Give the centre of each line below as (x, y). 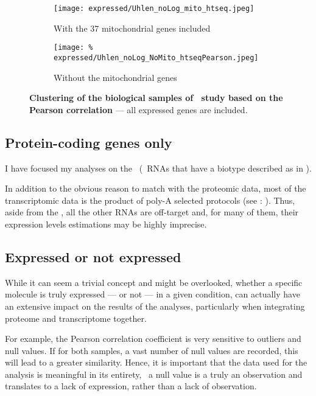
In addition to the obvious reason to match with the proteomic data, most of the (156, 188)
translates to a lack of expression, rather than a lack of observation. (131, 386)
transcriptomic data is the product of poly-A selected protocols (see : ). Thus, (150, 200)
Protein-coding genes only (89, 142)
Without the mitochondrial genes (115, 77)
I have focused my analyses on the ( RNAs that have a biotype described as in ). (158, 168)
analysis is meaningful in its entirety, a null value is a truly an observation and (154, 374)
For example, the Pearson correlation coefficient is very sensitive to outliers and (153, 339)
